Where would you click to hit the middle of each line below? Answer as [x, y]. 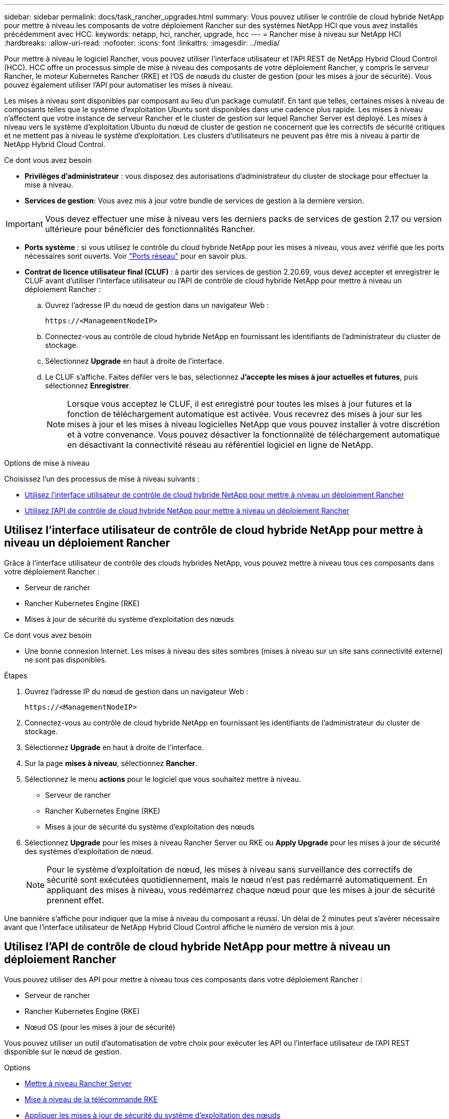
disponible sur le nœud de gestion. [63, 1051]
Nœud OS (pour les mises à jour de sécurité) [100, 1027]
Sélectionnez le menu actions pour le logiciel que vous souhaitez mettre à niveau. [163, 779]
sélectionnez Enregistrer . [88, 386]
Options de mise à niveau [47, 463]
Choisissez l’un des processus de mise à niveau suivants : [102, 479]
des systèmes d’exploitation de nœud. [89, 851]
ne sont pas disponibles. [66, 659]
